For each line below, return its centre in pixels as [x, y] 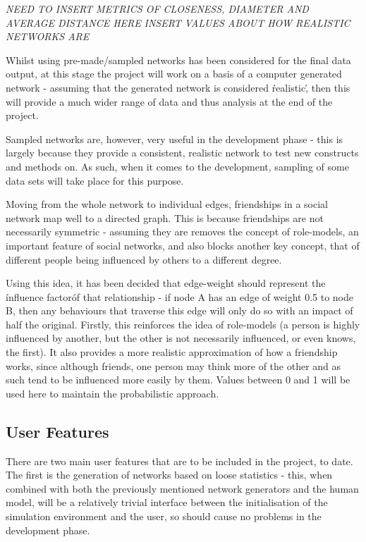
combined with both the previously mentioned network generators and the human [182, 488]
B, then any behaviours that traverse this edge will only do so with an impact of [179, 310]
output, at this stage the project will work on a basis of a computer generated [174, 74]
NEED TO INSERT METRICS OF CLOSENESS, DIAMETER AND [157, 8]
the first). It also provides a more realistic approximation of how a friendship [172, 352]
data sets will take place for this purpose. [95, 180]
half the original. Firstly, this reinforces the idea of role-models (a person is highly [183, 324]
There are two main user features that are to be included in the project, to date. [179, 461]
